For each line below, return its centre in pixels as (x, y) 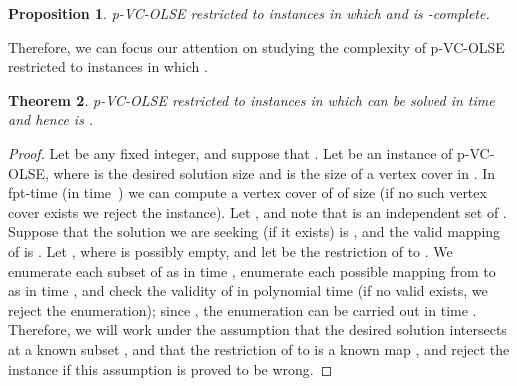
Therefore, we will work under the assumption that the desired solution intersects (257, 329)
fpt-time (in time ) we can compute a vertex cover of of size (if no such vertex (247, 192)
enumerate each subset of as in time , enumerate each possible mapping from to (252, 270)
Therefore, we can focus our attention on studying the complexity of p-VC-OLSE (256, 46)
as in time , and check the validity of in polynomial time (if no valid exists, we (248, 290)
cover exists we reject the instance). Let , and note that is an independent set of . (257, 211)
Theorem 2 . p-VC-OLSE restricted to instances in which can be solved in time (251, 99)
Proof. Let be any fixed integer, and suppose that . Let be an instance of (230, 152)
